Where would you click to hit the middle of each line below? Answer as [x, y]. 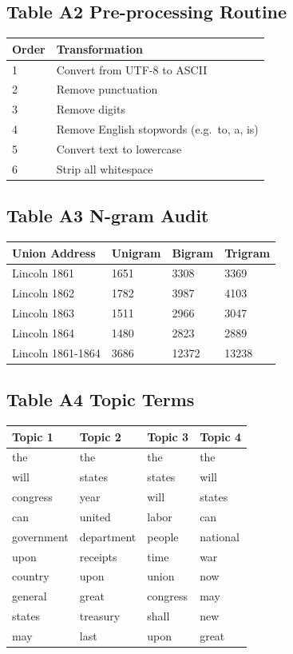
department [108, 536]
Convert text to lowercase [119, 148]
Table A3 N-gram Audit [108, 215]
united [95, 516]
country [31, 576]
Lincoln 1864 [43, 332]
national [220, 536]
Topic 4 [221, 436]
